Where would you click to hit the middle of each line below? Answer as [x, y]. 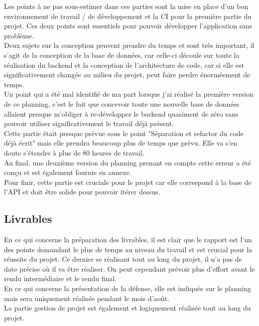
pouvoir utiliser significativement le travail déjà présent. [89, 123]
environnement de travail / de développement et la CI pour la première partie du [128, 16]
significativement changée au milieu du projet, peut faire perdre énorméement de [127, 75]
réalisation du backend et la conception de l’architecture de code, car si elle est [124, 65]
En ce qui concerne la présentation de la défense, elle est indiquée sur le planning [128, 288]
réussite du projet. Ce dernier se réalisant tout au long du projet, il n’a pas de [123, 259]
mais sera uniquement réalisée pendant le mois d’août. [87, 298]
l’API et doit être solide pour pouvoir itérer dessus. [82, 192]
